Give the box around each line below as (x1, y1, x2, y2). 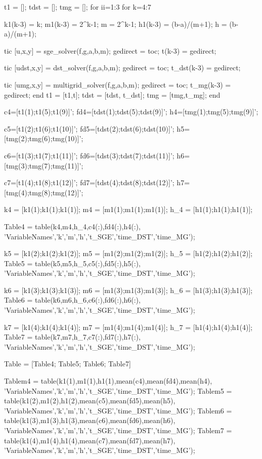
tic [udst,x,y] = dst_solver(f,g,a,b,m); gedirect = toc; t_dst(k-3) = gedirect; (4, 62, 241, 73)
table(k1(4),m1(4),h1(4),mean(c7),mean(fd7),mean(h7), (4, 435, 176, 445)
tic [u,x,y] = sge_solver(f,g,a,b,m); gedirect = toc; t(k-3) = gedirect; (4, 45, 216, 56)
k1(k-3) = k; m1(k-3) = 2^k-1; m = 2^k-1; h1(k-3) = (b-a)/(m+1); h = (4, 18, 227, 29)
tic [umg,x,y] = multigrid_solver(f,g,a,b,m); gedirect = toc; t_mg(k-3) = (4, 79, 231, 90)
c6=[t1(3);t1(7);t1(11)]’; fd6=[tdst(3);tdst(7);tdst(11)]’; (4, 150, 174, 160)
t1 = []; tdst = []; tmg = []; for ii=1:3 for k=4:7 (4, 2, 151, 12)
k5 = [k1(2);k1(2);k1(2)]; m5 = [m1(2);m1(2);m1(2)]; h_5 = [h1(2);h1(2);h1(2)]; (4, 248, 253, 259)
